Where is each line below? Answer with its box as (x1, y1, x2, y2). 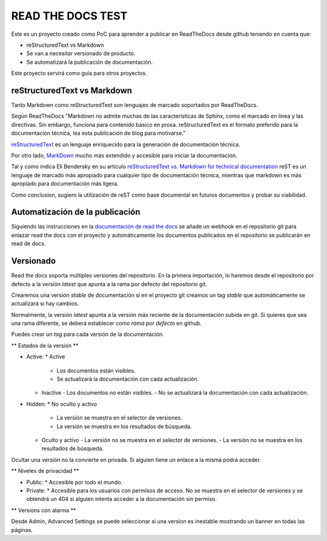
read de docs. (11, 240, 46, 247)
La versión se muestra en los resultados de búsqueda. (56, 423, 192, 430)
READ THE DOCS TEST (11, 9, 128, 22)
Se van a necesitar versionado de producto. (26, 50, 136, 57)
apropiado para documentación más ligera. (11, 180, 119, 188)
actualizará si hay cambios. (11, 300, 79, 307)
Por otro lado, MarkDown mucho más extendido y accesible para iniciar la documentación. (11, 152, 237, 159)
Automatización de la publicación (11, 207, 140, 217)
